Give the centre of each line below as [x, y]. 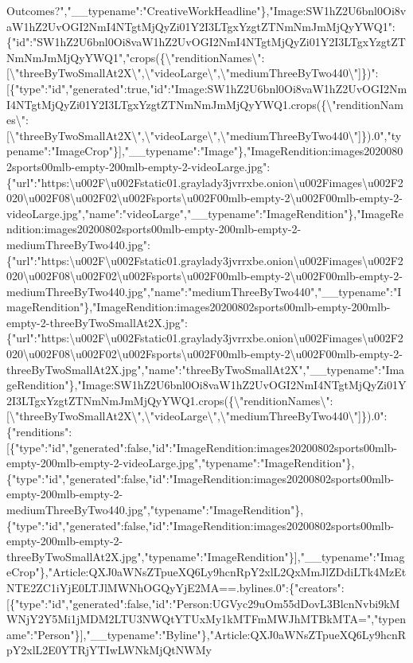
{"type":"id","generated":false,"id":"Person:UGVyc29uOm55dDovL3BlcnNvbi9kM [205, 603]
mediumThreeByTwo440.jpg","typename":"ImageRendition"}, [155, 509]
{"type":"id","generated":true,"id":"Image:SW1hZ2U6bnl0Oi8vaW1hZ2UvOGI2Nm [208, 88]
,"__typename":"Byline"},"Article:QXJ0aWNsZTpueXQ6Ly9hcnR [245, 634]
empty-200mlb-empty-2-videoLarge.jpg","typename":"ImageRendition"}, [181, 463]
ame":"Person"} [43, 634]
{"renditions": [39, 432]
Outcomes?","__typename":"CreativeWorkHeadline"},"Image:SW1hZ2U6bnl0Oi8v [206, 10]
